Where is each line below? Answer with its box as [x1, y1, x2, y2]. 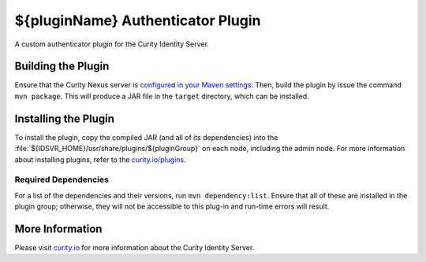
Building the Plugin [14, 60, 110, 73]
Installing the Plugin [14, 112, 114, 125]
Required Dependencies [14, 174, 110, 185]
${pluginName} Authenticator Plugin [14, 12, 261, 29]
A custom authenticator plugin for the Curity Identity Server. [14, 39, 209, 49]
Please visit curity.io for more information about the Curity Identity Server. [14, 242, 255, 252]
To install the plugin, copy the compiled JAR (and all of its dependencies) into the [14, 132, 278, 142]
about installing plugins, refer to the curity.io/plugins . [14, 154, 187, 164]
